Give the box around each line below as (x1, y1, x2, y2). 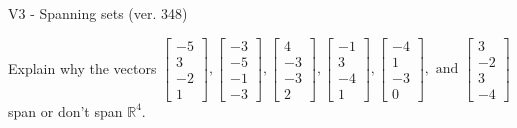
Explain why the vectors (8, 57, 157, 78)
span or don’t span (8, 100, 123, 121)
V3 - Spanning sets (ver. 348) (8, 3, 188, 23)
